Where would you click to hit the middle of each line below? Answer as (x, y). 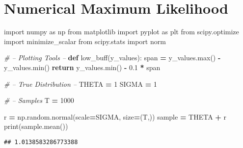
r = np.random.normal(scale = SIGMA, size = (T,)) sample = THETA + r (115, 116)
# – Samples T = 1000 (39, 100)
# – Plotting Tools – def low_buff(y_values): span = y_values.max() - (112, 58)
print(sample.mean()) (36, 126)
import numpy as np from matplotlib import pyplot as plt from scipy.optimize (121, 32)
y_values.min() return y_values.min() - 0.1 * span (82, 67)
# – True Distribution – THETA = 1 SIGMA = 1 (81, 84)
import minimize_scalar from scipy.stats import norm (85, 41)
